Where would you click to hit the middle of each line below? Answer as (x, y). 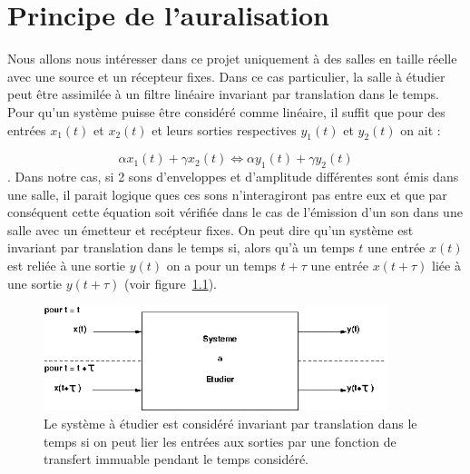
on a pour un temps (221, 266)
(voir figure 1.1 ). (170, 283)
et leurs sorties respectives (224, 129)
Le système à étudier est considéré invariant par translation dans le (230, 424)
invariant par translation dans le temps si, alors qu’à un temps (181, 247)
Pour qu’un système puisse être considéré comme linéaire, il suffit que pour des (226, 111)
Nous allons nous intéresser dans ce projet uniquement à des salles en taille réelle (232, 59)
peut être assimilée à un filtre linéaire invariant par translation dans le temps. (223, 94)
